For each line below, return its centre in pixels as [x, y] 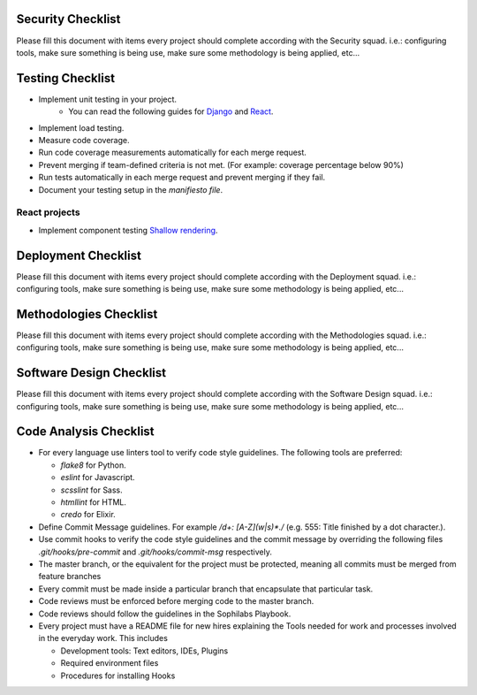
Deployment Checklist [79, 255]
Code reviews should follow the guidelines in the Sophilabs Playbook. [165, 614]
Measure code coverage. [84, 140]
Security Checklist [68, 19]
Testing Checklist [65, 78]
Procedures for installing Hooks [118, 676]
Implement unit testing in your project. [107, 99]
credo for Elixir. [88, 515]
